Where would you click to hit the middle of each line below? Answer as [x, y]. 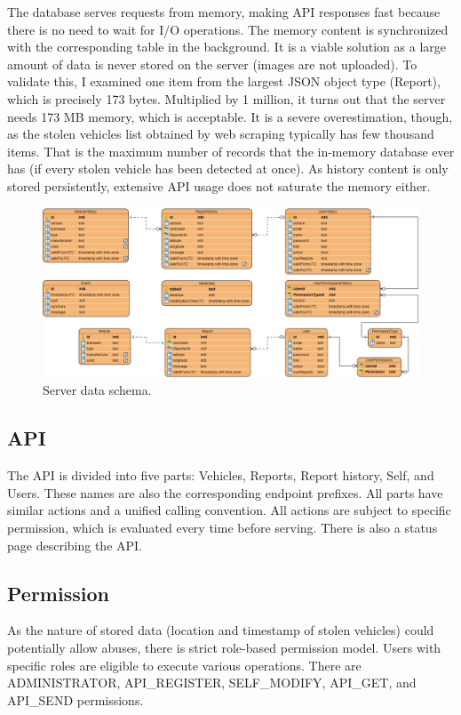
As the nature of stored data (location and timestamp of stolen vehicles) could [221, 630]
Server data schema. [97, 390]
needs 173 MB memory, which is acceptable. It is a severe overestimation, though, [230, 116]
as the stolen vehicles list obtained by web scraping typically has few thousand [221, 134]
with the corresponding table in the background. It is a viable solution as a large [227, 47]
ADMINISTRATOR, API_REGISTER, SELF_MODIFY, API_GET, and [212, 683]
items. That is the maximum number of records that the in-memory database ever [231, 151]
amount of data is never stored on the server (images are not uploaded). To [212, 64]
